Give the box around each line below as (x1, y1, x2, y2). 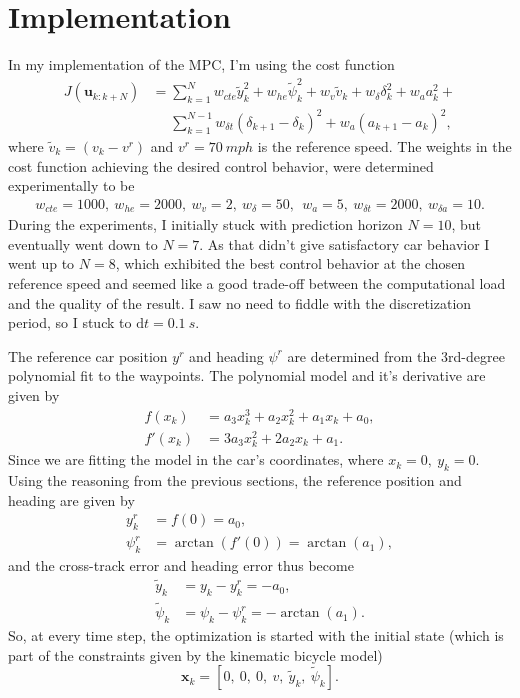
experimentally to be (8, 175, 135, 196)
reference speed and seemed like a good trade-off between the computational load (8, 273, 506, 294)
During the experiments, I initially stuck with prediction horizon (8, 214, 403, 235)
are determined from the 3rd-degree (287, 345, 505, 366)
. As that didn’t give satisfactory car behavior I (199, 233, 490, 254)
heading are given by (8, 489, 135, 510)
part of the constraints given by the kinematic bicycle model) (8, 644, 383, 665)
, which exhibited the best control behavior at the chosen (115, 253, 466, 274)
